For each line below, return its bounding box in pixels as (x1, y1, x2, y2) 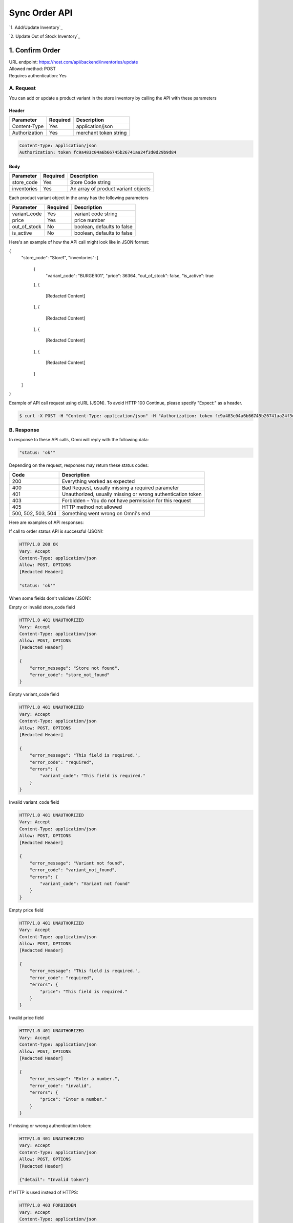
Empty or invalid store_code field (9, 604, 75, 610)
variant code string (74, 210, 118, 217)
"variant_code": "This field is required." (40, 773, 146, 779)
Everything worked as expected (62, 477, 135, 484)
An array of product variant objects (70, 185, 151, 192)
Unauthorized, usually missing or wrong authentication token (62, 491, 202, 498)
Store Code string (70, 179, 111, 186)
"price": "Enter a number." (40, 1096, 107, 1102)
